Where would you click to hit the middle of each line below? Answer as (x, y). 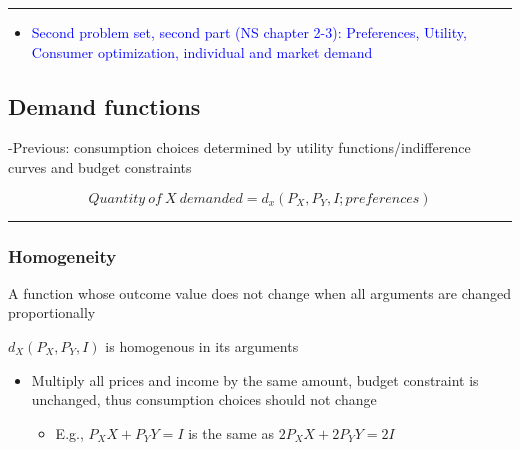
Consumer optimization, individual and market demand (202, 51)
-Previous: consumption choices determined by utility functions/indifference (239, 147)
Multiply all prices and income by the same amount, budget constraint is (255, 379)
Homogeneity (62, 255)
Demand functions (104, 105)
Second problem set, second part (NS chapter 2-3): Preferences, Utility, (249, 32)
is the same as (231, 432)
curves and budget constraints (100, 166)
